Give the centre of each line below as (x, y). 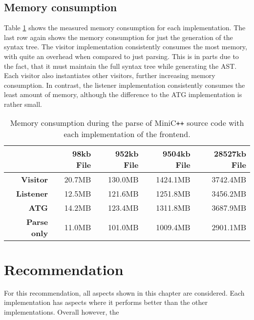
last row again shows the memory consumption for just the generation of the (118, 37)
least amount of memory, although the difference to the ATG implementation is (123, 94)
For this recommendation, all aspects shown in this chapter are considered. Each (124, 292)
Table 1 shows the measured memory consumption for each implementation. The (125, 28)
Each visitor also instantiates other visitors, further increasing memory (110, 75)
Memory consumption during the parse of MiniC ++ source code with (127, 122)
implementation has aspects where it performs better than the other (106, 302)
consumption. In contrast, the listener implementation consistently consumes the (125, 85)
